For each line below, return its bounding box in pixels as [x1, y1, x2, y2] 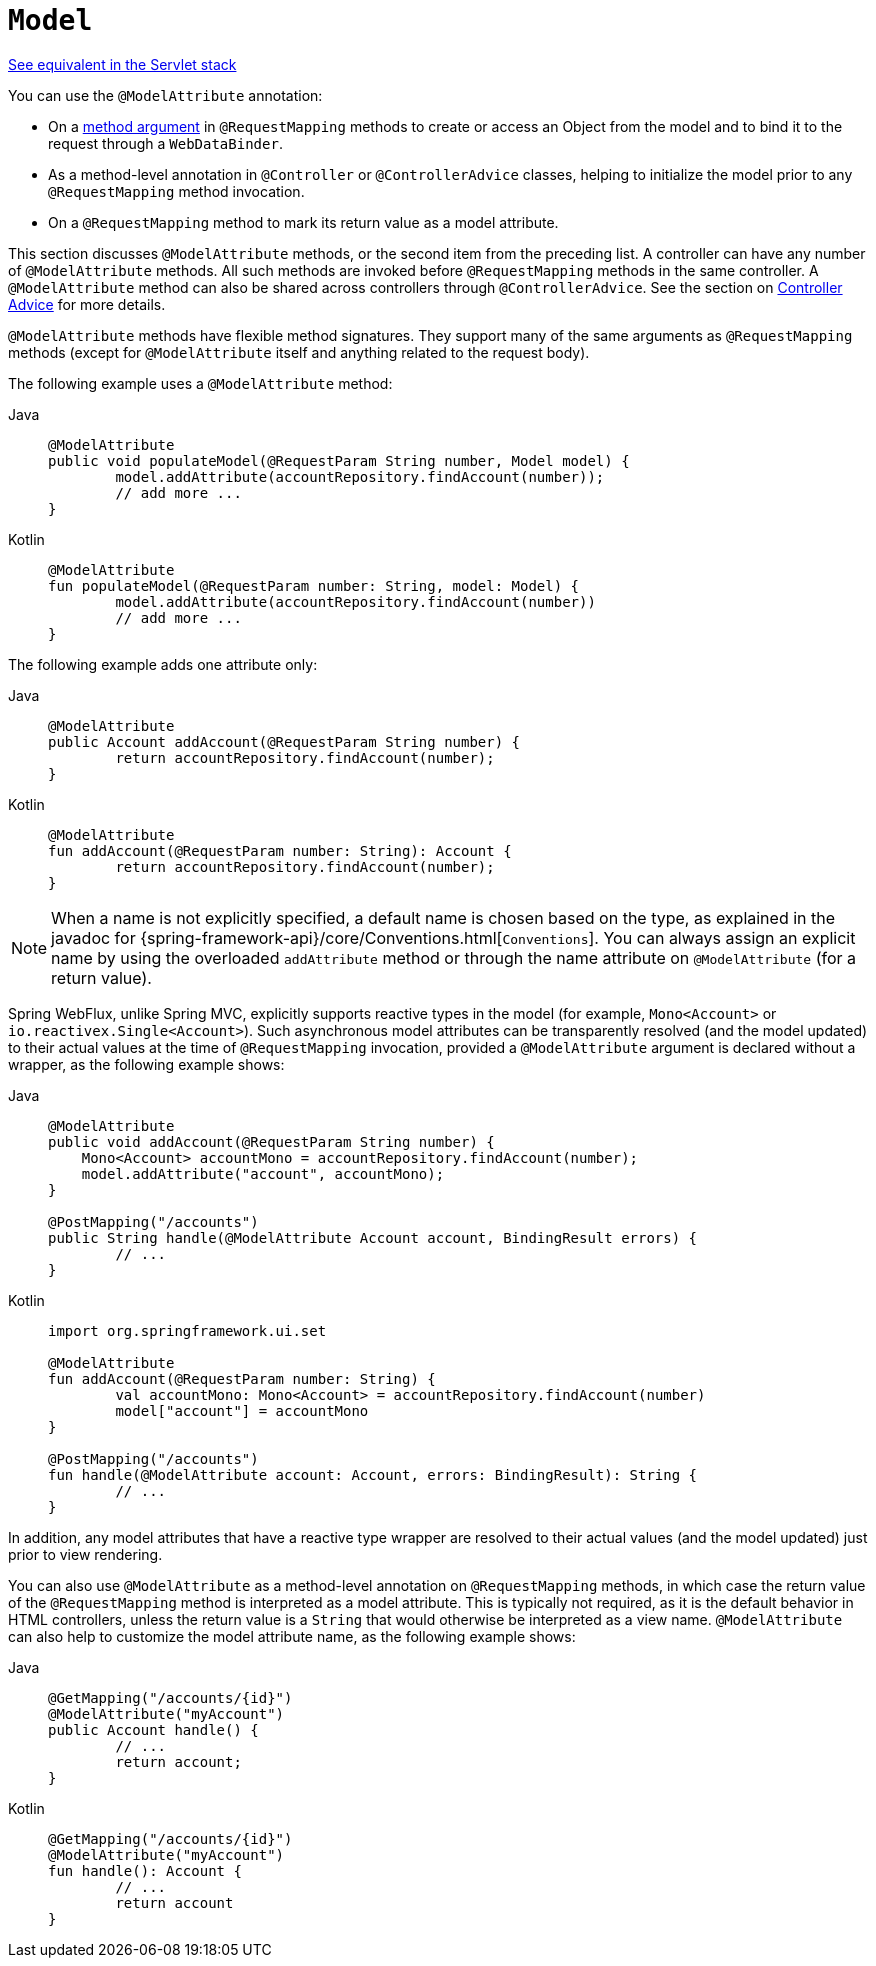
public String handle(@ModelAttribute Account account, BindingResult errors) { [48, 1229, 698, 1246]
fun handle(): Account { [48, 1862, 242, 1879]
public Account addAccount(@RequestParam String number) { [48, 733, 521, 750]
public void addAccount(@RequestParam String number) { [48, 1133, 495, 1150]
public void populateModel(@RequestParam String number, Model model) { [48, 452, 630, 469]
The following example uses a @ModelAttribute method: [8, 374, 393, 392]
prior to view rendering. [8, 1545, 163, 1563]
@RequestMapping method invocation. [48, 182, 305, 200]
